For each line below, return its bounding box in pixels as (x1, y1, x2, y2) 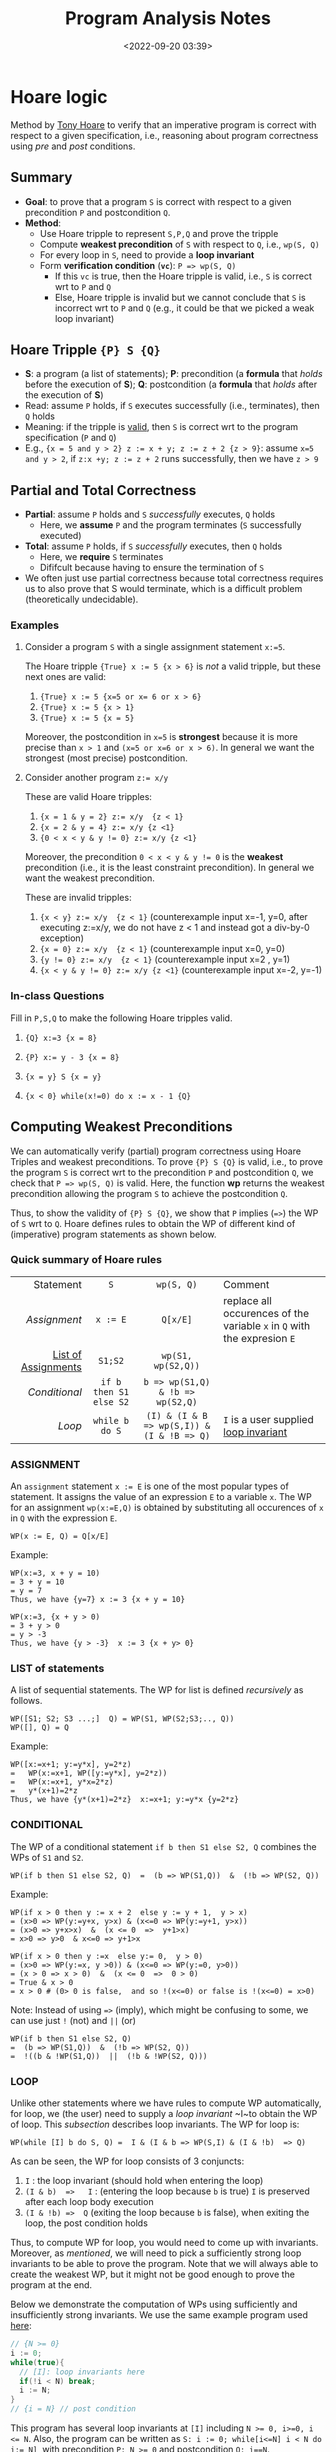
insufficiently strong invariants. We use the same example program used (10, 2309, 308, 2321)
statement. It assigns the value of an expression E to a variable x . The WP (10, 1491, 312, 1503)
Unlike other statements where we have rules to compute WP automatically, (10, 2097, 322, 2109)
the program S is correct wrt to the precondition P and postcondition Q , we (10, 1166, 314, 1178)
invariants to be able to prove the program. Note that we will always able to (10, 2258, 319, 2270)
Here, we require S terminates (39, 551, 164, 563)
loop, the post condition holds (24, 2217, 148, 2229)
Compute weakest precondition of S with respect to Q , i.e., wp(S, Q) (39, 238, 320, 250)
